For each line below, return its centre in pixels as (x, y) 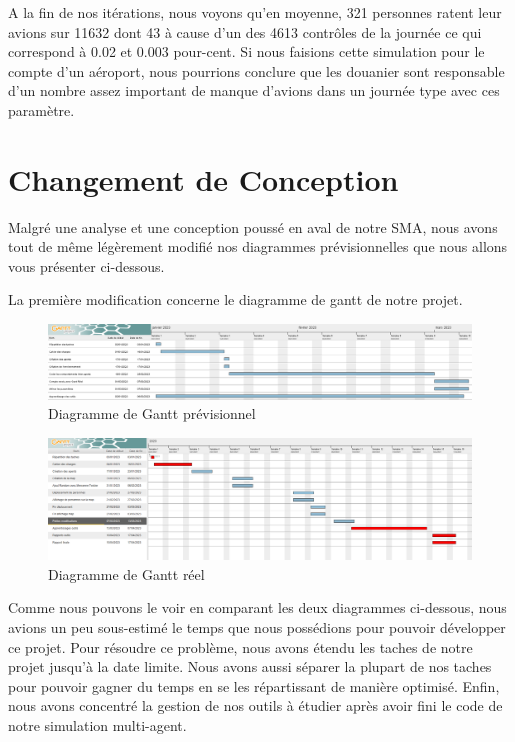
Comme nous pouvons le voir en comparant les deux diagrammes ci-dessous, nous (257, 607)
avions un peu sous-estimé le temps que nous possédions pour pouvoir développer (257, 626)
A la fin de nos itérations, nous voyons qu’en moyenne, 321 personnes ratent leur (255, 12)
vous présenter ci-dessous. (86, 265)
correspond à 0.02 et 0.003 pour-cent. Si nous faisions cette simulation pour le (246, 51)
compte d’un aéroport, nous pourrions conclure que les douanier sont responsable (256, 70)
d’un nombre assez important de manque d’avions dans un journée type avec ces (254, 90)
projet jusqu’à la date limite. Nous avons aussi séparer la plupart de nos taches (250, 666)
